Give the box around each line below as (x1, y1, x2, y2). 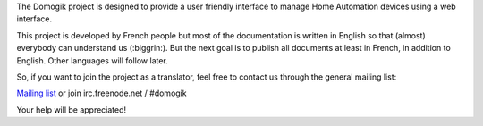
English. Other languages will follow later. (16, 55, 169, 66)
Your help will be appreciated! (16, 104, 127, 115)
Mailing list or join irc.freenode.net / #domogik (16, 88, 187, 98)
